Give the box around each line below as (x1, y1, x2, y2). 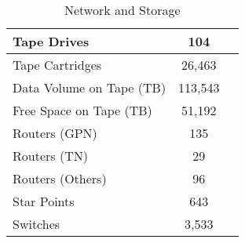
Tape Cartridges (13, 56, 102, 74)
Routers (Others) (13, 169, 107, 187)
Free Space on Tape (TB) (13, 101, 152, 119)
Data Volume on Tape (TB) (13, 78, 166, 96)
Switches (13, 215, 60, 233)
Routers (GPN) (13, 124, 97, 142)
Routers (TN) (13, 147, 88, 165)
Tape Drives (13, 32, 90, 50)
